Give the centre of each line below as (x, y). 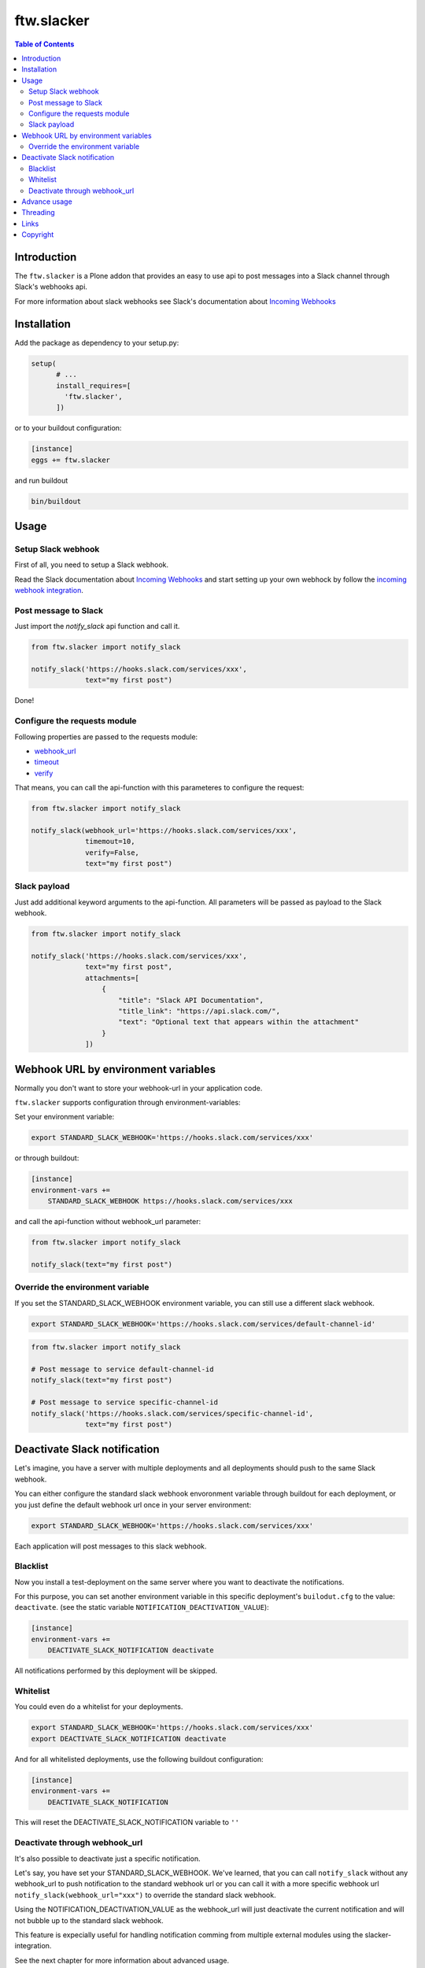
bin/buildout (56, 501)
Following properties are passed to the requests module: (106, 737)
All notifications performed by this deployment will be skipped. (116, 1671)
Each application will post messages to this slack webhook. (111, 1546)
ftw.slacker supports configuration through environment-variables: (128, 1103)
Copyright (38, 235)
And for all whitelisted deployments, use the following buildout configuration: (139, 1759)
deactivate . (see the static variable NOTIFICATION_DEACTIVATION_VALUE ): (142, 1607)
